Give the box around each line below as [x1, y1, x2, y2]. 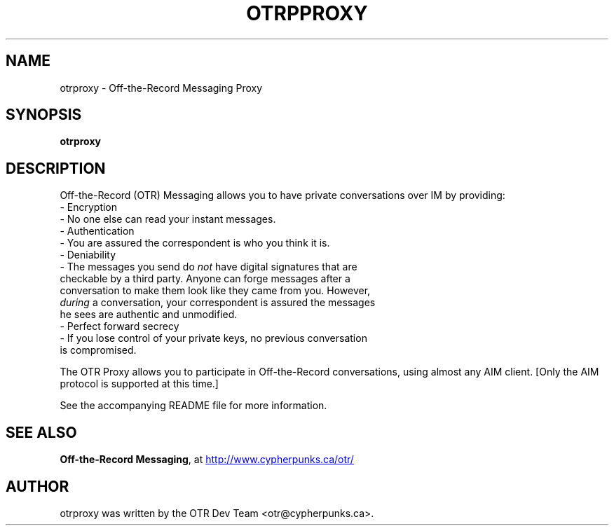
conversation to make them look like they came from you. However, [60, 284, 371, 297]
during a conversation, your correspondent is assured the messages [60, 296, 376, 309]
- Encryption [60, 201, 118, 214]
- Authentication [60, 225, 135, 237]
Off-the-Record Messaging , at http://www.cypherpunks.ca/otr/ [60, 453, 354, 466]
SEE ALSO [6, 423, 77, 441]
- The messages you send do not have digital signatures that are [60, 261, 357, 273]
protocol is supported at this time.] [60, 378, 219, 390]
